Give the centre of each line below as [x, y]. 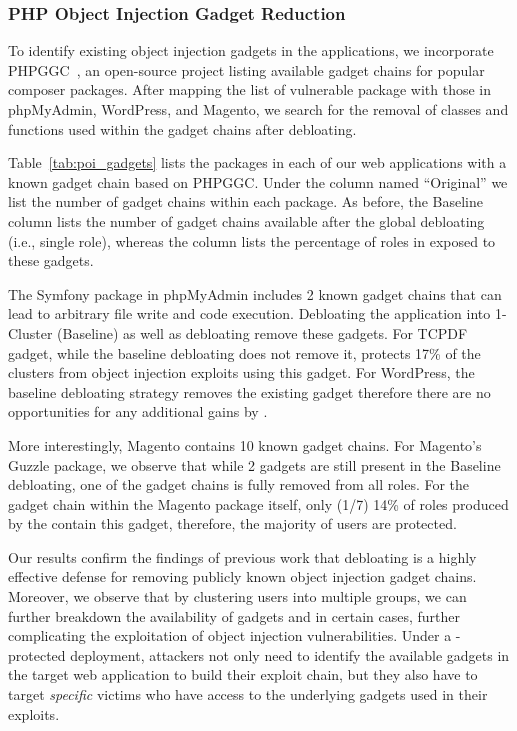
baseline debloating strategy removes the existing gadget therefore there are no [249, 391]
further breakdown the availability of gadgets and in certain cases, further [234, 615]
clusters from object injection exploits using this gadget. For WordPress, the [241, 372]
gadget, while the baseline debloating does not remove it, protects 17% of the [244, 352]
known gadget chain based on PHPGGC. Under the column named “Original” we [258, 181]
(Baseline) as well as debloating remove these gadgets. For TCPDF [262, 332]
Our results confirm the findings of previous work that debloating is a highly [242, 556]
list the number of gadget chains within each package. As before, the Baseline [245, 201]
